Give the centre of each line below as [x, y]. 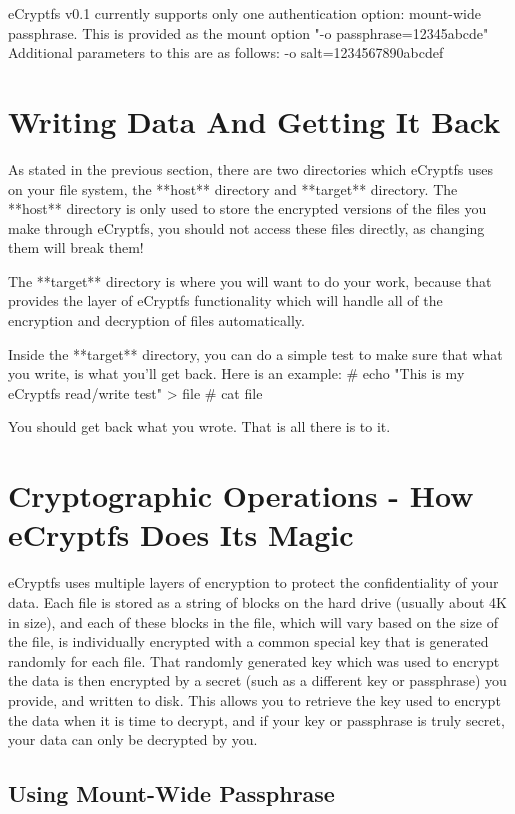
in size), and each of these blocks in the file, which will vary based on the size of [253, 621]
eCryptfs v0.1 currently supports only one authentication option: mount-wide [244, 13]
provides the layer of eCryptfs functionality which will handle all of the [225, 300]
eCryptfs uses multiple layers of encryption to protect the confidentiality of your [253, 582]
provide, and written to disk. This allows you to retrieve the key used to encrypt [254, 699]
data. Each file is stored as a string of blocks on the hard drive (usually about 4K [257, 601]
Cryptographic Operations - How [241, 495]
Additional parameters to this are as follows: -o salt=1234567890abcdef [226, 52]
